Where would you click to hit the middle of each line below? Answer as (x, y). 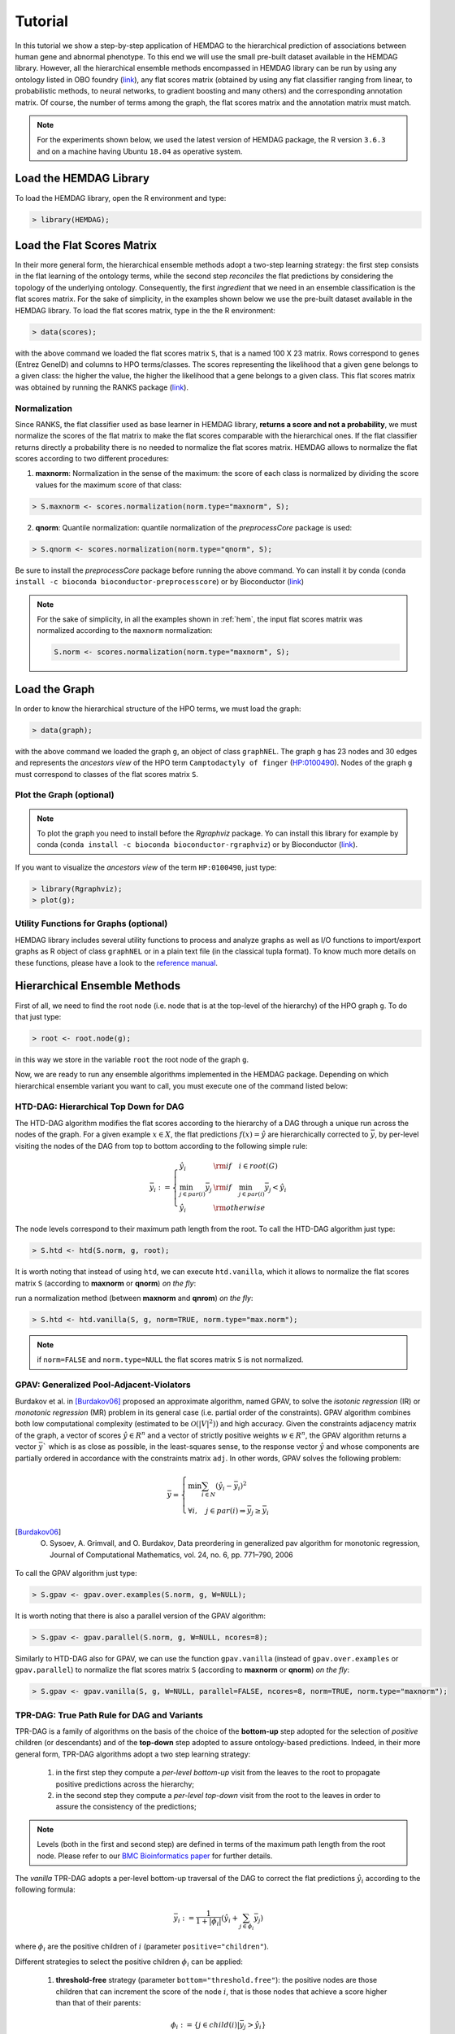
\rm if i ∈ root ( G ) (245, 1166)
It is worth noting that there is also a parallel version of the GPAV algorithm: (141, 1616)
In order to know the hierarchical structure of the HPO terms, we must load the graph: (158, 709)
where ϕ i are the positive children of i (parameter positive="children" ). (142, 1947)
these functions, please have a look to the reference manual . (117, 962)
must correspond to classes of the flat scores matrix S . (107, 774)
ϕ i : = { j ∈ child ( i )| (205, 2026)
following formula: (45, 1890)
